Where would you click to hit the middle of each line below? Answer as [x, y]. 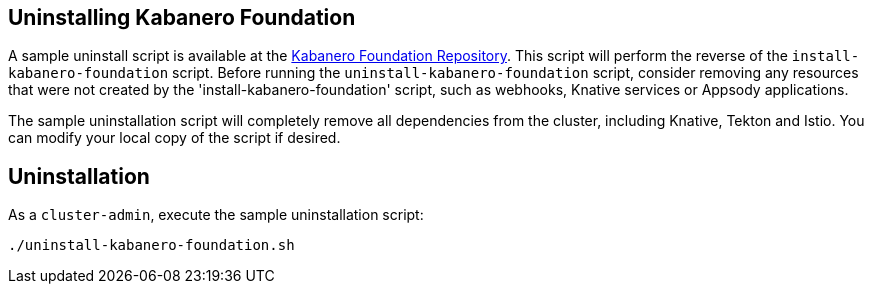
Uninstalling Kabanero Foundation [182, 17]
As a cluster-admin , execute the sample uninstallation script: [216, 215]
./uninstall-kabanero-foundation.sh [151, 245]
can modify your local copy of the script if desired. [174, 138]
